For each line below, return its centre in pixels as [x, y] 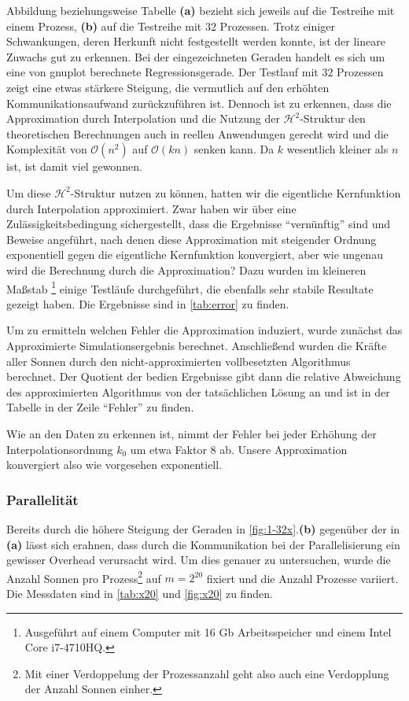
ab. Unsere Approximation [284, 449]
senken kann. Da [234, 149]
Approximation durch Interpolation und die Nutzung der [143, 118]
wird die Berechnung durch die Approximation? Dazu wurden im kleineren [186, 269]
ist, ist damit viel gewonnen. [74, 166]
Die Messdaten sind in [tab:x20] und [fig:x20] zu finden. [140, 593]
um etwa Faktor [168, 449]
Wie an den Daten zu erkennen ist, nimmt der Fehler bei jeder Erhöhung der [192, 433]
